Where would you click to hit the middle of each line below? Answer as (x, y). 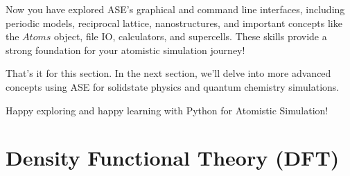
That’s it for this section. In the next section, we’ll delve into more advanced (168, 73)
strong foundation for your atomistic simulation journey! (125, 50)
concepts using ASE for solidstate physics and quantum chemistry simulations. (173, 86)
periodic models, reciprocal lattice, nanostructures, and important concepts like (174, 23)
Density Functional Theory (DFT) (173, 158)
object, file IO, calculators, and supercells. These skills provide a (191, 36)
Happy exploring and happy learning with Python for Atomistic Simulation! (167, 110)
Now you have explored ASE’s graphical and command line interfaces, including (175, 9)
